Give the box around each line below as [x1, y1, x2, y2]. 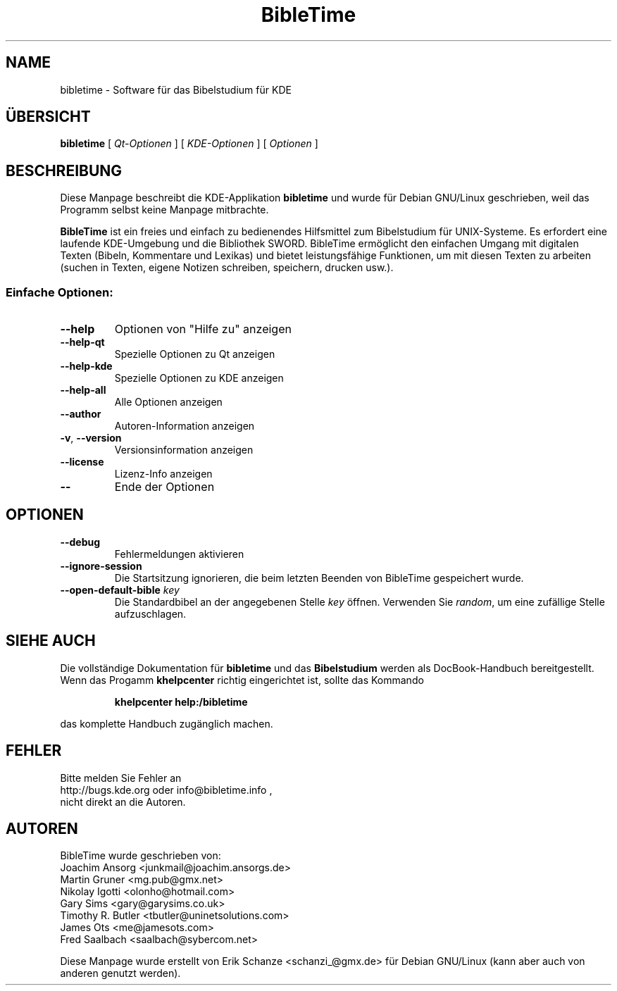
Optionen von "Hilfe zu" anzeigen [114, 322, 292, 337]
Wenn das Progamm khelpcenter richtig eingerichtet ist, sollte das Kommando [60, 673, 424, 686]
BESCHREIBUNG [6, 161, 123, 180]
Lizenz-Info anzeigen [114, 468, 213, 480]
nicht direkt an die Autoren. [60, 795, 186, 808]
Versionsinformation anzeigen [114, 444, 254, 456]
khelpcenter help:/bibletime [114, 695, 248, 708]
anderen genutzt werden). [60, 967, 181, 980]
